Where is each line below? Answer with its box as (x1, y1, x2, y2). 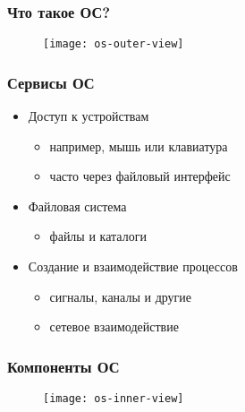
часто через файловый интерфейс (49, 167, 231, 185)
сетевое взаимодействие (49, 317, 179, 336)
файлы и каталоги (49, 227, 147, 245)
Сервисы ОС (7, 71, 95, 93)
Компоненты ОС (7, 355, 120, 377)
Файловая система (28, 196, 127, 215)
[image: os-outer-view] (43, 38, 184, 51)
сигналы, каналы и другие (49, 287, 192, 305)
